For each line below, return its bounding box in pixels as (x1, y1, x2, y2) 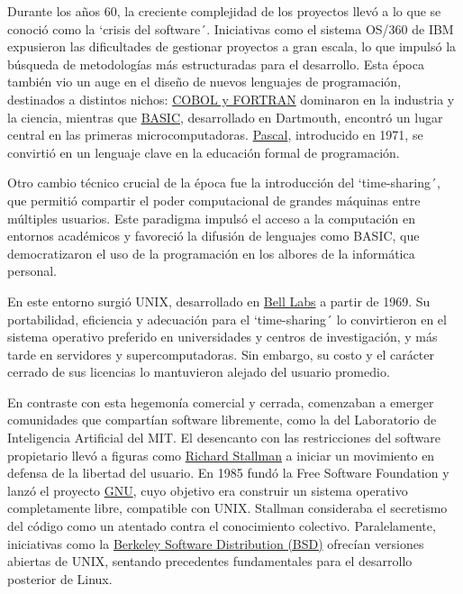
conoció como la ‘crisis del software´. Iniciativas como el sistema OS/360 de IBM (7, 19, 454, 38)
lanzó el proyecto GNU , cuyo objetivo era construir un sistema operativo (7, 480, 408, 499)
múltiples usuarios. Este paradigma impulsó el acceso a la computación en (7, 208, 415, 227)
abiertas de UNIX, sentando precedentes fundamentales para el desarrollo (7, 552, 413, 571)
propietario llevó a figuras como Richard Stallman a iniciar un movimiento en (7, 445, 435, 464)
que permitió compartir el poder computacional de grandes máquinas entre (7, 190, 421, 209)
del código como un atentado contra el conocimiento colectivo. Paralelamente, (7, 516, 436, 535)
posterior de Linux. (7, 569, 113, 588)
